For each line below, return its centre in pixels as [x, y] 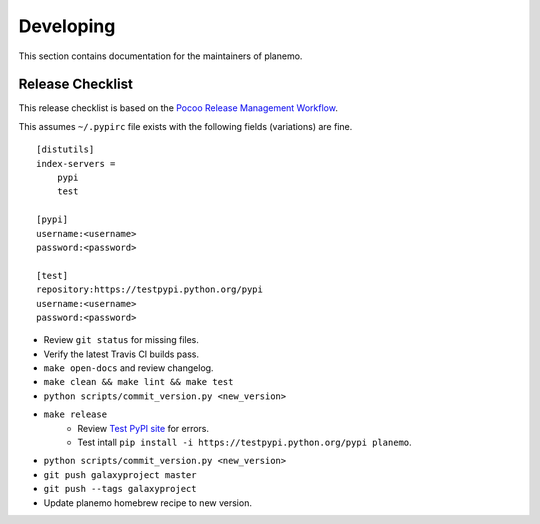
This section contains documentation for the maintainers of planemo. [160, 56]
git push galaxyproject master [120, 474]
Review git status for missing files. [121, 340]
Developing [67, 26]
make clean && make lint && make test [138, 382]
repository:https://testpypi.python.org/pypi [150, 289]
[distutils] [65, 149]
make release [75, 414]
